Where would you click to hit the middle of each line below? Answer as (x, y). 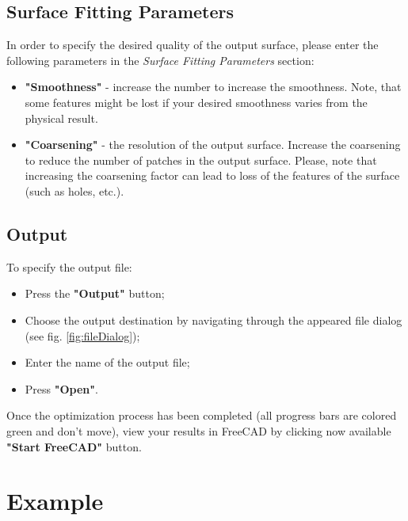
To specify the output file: (69, 266)
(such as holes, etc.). (74, 190)
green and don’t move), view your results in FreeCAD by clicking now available (199, 430)
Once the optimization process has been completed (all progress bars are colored (202, 415)
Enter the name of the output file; (107, 362)
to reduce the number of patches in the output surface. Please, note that (201, 160)
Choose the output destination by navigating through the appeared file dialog (214, 319)
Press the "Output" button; (95, 293)
